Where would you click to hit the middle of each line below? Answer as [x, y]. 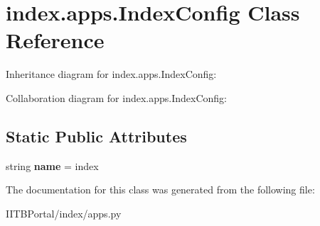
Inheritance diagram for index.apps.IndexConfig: [111, 74]
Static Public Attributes [96, 136]
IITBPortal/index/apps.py [64, 213]
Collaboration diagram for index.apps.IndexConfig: [116, 97]
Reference [55, 40]
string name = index [52, 165]
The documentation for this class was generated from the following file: [160, 190]
